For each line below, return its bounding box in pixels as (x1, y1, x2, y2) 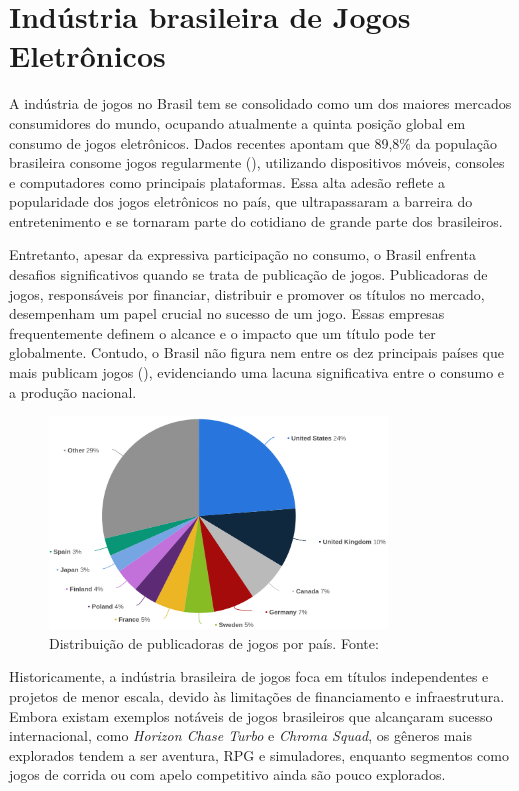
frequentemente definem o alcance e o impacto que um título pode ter (9, 322, 436, 343)
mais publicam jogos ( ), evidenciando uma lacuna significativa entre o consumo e (9, 362, 505, 383)
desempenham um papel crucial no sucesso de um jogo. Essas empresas (9, 303, 445, 324)
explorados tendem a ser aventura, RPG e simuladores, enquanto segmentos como (9, 744, 509, 765)
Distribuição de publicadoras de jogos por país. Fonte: (49, 632, 379, 653)
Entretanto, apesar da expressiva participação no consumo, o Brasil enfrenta (9, 244, 476, 265)
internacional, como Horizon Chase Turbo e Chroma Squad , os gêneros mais (9, 725, 472, 746)
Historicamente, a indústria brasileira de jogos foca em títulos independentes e (9, 666, 489, 687)
